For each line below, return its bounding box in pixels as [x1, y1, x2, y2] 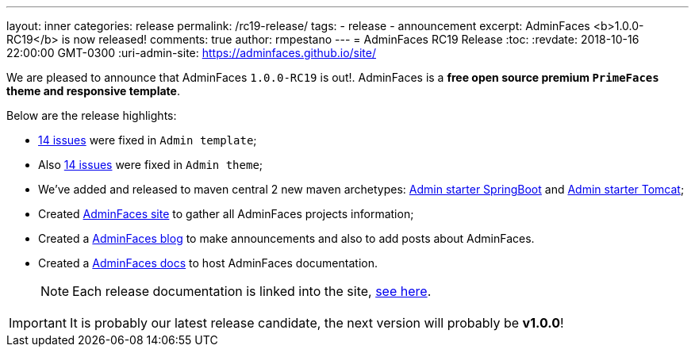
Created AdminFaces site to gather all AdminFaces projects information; [38, 207, 414, 221]
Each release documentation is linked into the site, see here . [72, 283, 432, 299]
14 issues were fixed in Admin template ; [38, 133, 257, 147]
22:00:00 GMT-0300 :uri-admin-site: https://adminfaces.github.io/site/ [6, 46, 377, 59]
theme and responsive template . [6, 84, 180, 98]
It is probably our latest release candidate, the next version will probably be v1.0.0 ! [69, 315, 564, 331]
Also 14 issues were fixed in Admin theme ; [38, 158, 263, 171]
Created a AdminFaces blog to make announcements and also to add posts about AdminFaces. [38, 232, 535, 245]
